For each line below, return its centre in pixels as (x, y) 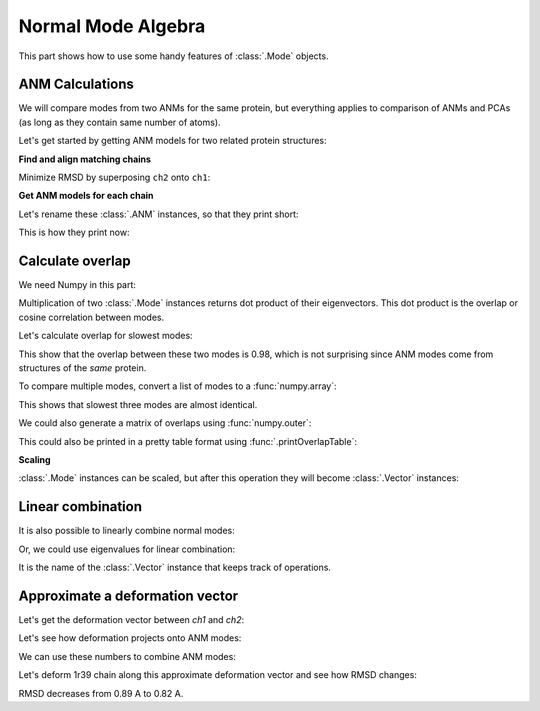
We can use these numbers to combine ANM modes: (127, 656)
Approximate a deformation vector (128, 595)
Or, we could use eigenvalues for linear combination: (127, 549)
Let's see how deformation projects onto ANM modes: (130, 638)
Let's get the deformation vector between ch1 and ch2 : (131, 619)
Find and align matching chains (85, 159)
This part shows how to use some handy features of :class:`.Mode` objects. (173, 56)
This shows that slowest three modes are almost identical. (138, 404)
